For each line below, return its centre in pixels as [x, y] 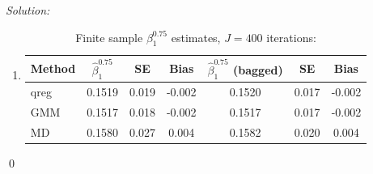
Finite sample [109, 37]
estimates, [196, 37]
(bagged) [258, 70]
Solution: [28, 10]
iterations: [291, 37]
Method [53, 68]
